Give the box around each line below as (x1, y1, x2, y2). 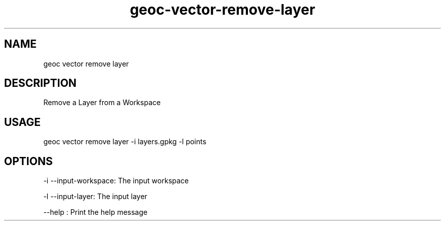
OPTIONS (4, 154, 53, 168)
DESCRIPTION (4, 77, 77, 90)
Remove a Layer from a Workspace (43, 98, 161, 107)
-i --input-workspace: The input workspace (43, 176, 189, 185)
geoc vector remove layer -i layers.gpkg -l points (43, 137, 207, 146)
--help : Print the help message (43, 208, 148, 217)
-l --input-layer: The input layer (43, 192, 147, 201)
